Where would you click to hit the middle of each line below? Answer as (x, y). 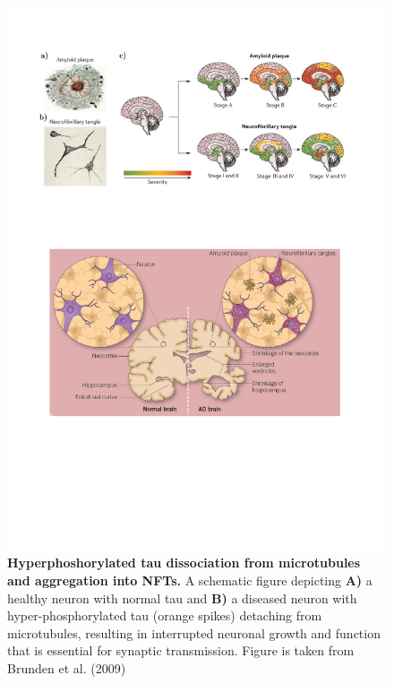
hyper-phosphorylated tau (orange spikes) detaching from (165, 615)
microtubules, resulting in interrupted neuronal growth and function (194, 632)
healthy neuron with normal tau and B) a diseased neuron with (182, 597)
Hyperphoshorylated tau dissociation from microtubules (184, 563)
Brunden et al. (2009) (67, 667)
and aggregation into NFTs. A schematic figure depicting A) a (190, 580)
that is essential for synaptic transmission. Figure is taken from (181, 650)
